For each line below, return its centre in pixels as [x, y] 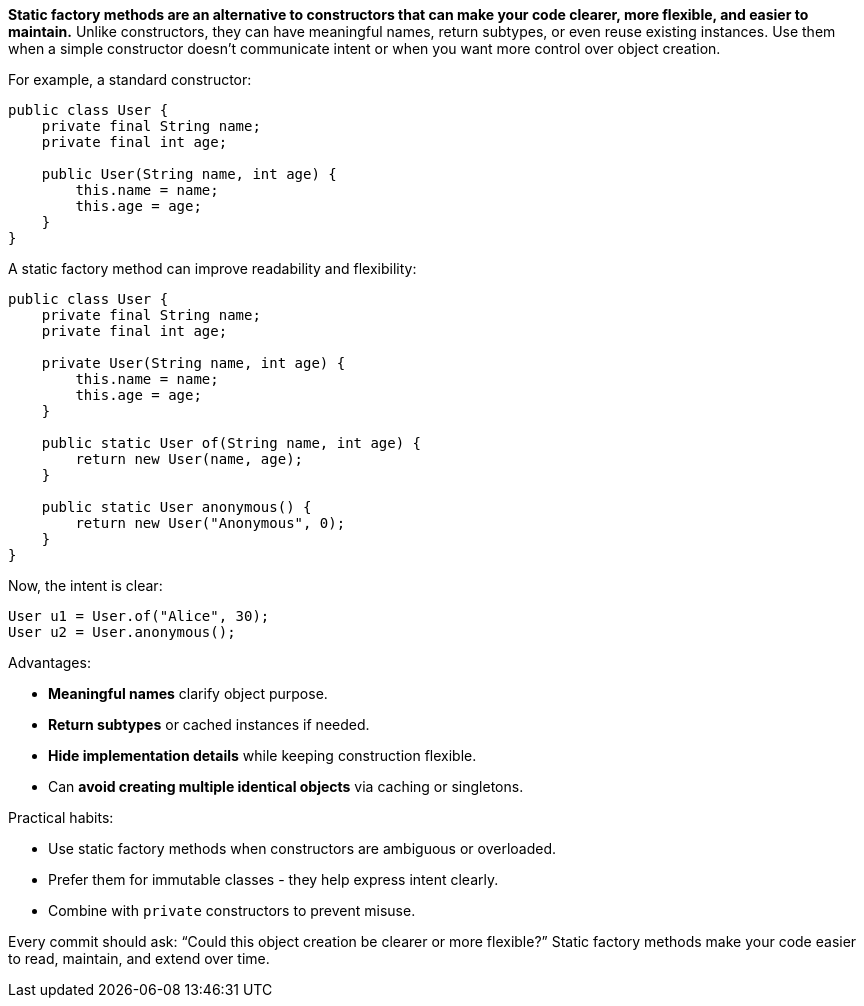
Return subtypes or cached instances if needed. [209, 724]
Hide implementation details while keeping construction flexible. [262, 755]
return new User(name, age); [189, 459]
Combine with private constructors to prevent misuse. [232, 910]
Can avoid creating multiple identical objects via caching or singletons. [286, 786]
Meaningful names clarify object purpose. [188, 693]
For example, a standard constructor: [130, 79]
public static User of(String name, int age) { [231, 443]
